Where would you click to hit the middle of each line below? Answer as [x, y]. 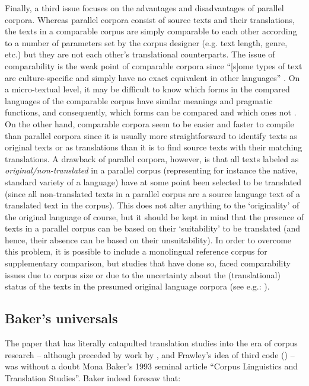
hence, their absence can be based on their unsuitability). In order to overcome [148, 239]
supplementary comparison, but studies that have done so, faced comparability [148, 263]
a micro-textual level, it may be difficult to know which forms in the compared [147, 89]
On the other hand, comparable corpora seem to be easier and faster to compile [149, 123]
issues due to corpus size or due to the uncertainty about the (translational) [143, 274]
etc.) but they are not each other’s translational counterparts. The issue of [140, 54]
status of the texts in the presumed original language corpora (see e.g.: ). [137, 286]
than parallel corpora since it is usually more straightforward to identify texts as [151, 135]
